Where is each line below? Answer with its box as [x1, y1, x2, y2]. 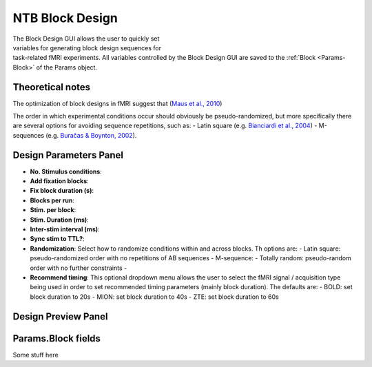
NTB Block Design [12, 10, 118, 25]
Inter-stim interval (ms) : [30, 225, 100, 233]
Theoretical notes [12, 81, 91, 93]
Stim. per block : [30, 206, 76, 214]
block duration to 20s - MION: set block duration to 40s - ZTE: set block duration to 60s [30, 293, 279, 301]
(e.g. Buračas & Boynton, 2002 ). [45, 131, 137, 139]
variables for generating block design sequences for [12, 43, 162, 52]
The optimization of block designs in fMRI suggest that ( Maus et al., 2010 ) [12, 99, 223, 107]
